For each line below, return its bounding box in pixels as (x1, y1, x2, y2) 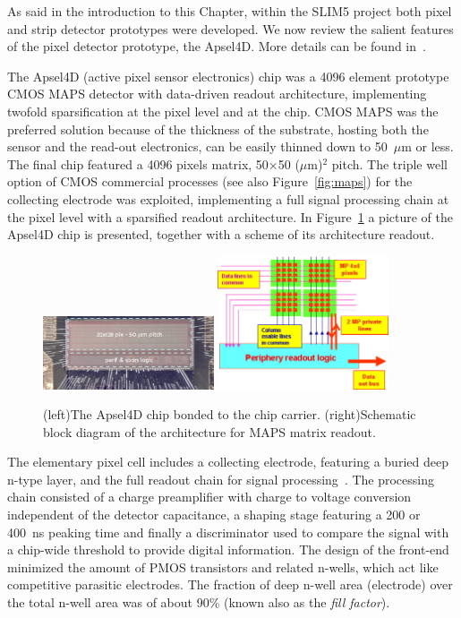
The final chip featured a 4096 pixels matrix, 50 (7, 154, 269, 173)
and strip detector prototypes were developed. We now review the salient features (7, 19, 454, 38)
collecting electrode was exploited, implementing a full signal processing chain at (7, 189, 449, 208)
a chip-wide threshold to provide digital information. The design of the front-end (7, 540, 449, 559)
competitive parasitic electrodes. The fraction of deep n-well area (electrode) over (7, 575, 453, 594)
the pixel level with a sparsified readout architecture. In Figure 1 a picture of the (7, 207, 453, 226)
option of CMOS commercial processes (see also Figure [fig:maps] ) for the (7, 172, 413, 191)
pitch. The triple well (331, 154, 448, 173)
